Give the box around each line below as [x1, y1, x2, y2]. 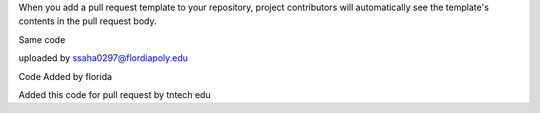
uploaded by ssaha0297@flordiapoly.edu [18, 52, 189, 64]
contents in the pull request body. [18, 15, 157, 27]
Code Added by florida [18, 70, 113, 82]
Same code [18, 33, 66, 45]
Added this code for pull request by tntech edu [18, 88, 211, 100]
